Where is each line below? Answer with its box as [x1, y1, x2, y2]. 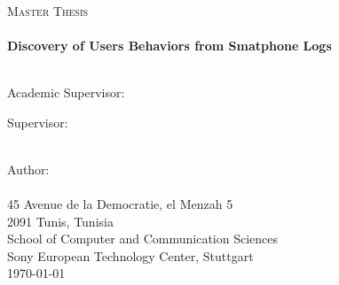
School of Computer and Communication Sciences [7, 229, 279, 248]
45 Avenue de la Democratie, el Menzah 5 [7, 194, 233, 212]
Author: [7, 159, 50, 178]
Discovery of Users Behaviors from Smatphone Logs [7, 35, 332, 54]
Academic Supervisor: [7, 82, 125, 101]
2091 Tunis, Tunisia [7, 212, 114, 230]
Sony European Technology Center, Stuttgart [7, 246, 254, 265]
